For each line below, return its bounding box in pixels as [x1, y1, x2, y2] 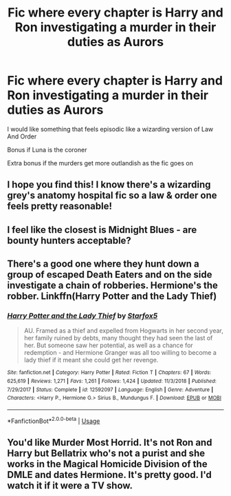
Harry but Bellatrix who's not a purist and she [7, 448, 205, 459]
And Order [7, 132, 37, 141]
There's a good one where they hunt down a [7, 258, 199, 270]
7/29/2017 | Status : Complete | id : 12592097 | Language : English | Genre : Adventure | [7, 386, 214, 393]
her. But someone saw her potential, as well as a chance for [23, 341, 194, 349]
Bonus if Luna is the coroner [7, 145, 87, 154]
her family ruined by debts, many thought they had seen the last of [23, 334, 213, 342]
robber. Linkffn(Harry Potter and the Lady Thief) [7, 291, 217, 302]
